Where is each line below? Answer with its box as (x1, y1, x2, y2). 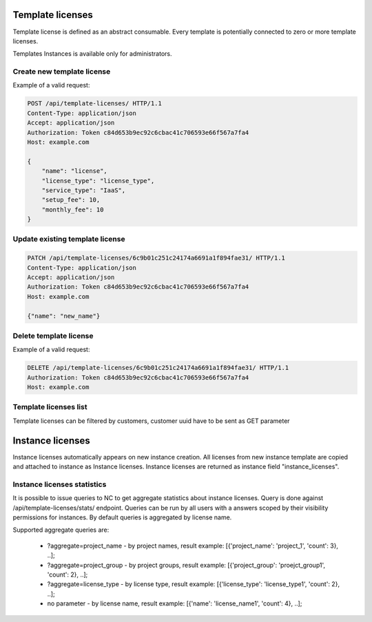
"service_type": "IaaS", (41, 186, 126, 194)
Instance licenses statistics (12, 479, 107, 489)
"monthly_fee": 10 (41, 205, 104, 214)
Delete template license (12, 331, 94, 340)
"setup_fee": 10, (41, 196, 101, 204)
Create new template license (12, 67, 111, 76)
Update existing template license (12, 234, 125, 244)
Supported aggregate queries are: (12, 526, 110, 534)
